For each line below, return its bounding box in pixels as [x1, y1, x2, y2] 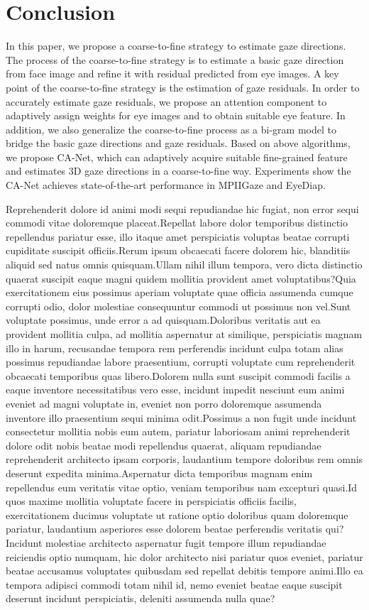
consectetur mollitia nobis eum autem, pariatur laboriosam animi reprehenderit [6, 424, 351, 439]
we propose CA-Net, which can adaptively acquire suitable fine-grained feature [6, 149, 348, 164]
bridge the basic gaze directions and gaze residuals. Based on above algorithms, [6, 136, 351, 151]
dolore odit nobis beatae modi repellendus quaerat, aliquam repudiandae [6, 437, 321, 452]
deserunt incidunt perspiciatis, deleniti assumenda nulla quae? [6, 591, 275, 606]
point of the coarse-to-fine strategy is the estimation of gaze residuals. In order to [6, 80, 360, 94]
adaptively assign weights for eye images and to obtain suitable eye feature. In [6, 108, 346, 123]
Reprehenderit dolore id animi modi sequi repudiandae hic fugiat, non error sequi [6, 201, 359, 216]
